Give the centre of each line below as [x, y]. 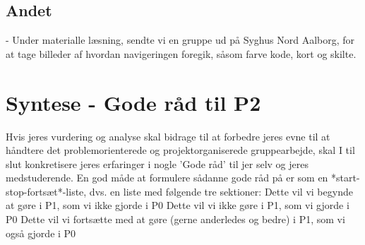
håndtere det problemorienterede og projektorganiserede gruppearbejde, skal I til [180, 150]
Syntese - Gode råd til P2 [133, 102]
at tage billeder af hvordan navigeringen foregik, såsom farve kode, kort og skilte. [181, 53]
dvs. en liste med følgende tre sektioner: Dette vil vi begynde [221, 191]
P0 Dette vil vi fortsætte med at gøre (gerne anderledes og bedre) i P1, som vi [175, 219]
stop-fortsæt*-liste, [46, 191]
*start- [346, 178]
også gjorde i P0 [41, 233]
